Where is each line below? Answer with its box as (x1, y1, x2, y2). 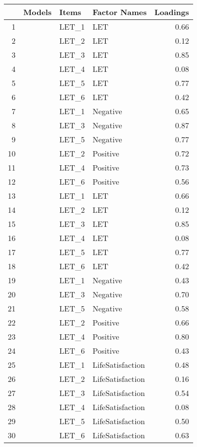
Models (23, 6, 52, 17)
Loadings (154, 6, 189, 17)
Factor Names (92, 6, 147, 17)
